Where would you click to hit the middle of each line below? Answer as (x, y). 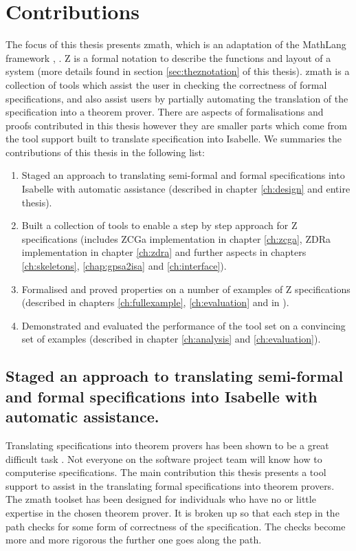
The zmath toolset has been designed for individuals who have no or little (161, 499)
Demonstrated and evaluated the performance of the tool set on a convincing (183, 325)
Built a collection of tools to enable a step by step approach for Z (159, 225)
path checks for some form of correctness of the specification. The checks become (176, 526)
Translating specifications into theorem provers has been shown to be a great (167, 445)
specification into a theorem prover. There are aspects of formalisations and (165, 112)
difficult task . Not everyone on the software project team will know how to (164, 458)
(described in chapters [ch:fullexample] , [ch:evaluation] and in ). (155, 302)
